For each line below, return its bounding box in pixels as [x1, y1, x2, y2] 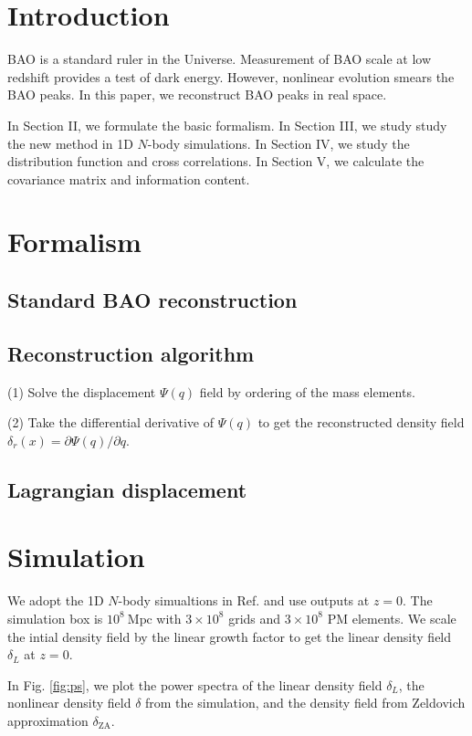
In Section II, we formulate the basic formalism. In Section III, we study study [7, 115, 447, 134]
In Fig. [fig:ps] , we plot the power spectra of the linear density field [7, 675, 383, 694]
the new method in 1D [7, 133, 133, 152]
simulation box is [7, 608, 103, 627]
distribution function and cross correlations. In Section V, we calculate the [7, 152, 425, 171]
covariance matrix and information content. [7, 169, 250, 188]
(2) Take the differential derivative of [7, 413, 215, 432]
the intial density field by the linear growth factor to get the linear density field [7, 626, 452, 646]
